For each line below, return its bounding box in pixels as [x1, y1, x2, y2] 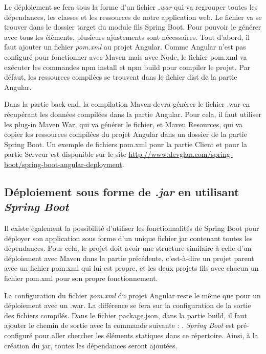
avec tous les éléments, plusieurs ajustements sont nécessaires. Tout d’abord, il [4, 31, 250, 42]
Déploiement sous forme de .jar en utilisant [4, 183, 239, 199]
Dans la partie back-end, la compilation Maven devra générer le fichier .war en [4, 99, 250, 109]
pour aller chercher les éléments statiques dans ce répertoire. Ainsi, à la [34, 330, 258, 341]
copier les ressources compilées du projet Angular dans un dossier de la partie [4, 129, 247, 139]
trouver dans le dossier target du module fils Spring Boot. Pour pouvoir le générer [4, 21, 261, 32]
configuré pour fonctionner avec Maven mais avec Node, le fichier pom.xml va [4, 51, 247, 62]
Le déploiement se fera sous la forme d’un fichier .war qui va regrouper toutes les [4, 2, 258, 12]
